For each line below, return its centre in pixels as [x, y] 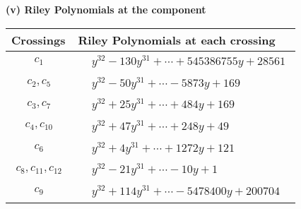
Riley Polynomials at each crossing [177, 40]
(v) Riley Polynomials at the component [106, 9]
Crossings [39, 40]
